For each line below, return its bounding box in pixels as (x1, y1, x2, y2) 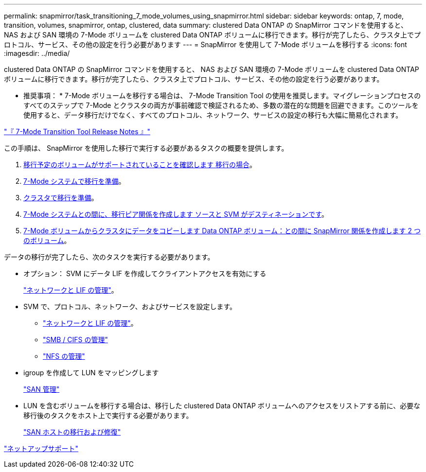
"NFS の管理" (43, 352, 85, 360)
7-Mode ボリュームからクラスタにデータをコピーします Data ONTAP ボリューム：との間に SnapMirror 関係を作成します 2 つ (23, 227, 421, 235)
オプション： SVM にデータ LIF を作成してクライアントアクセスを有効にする (23, 269, 266, 278)
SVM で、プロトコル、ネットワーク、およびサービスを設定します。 (23, 302, 237, 311)
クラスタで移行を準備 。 (23, 193, 98, 202)
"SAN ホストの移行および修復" (23, 428, 121, 436)
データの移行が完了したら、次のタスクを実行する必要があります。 (4, 253, 214, 261)
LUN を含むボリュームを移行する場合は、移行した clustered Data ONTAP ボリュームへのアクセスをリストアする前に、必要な (23, 402, 421, 410)
